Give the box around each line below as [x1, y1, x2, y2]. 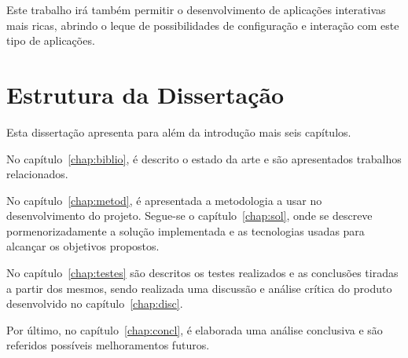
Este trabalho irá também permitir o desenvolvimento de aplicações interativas [6, 2, 386, 17]
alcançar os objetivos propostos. [6, 238, 160, 254]
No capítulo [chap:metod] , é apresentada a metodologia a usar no [6, 192, 322, 208]
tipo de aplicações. [6, 32, 95, 49]
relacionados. [6, 166, 68, 182]
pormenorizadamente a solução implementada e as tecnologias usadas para [6, 222, 365, 239]
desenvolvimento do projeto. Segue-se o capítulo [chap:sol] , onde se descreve [6, 207, 373, 224]
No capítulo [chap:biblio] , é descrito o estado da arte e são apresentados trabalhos [6, 150, 402, 166]
